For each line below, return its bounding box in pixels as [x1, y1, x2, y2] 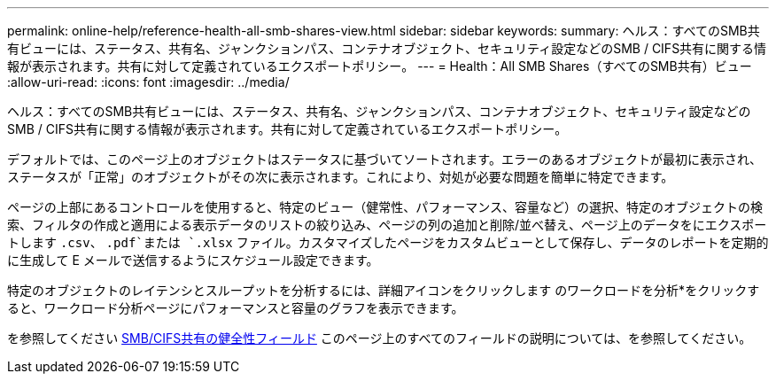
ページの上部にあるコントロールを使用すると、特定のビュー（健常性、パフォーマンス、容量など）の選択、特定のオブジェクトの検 [7, 199, 763, 214]
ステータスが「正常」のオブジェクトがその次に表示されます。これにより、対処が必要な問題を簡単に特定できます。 [7, 169, 674, 184]
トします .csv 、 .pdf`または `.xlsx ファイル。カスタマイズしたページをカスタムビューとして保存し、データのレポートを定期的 [7, 235, 769, 250]
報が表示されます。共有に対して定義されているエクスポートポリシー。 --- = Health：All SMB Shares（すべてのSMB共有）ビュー [7, 58, 752, 74]
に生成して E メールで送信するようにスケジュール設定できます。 [7, 253, 379, 268]
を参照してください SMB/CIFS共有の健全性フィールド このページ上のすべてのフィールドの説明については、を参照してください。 [7, 330, 752, 346]
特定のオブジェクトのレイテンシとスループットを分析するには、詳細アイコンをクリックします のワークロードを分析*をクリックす [7, 283, 760, 298]
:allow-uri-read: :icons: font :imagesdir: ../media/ [7, 74, 290, 89]
